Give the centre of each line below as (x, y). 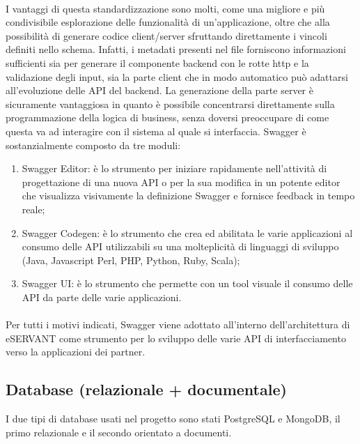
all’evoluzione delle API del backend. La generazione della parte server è (159, 90)
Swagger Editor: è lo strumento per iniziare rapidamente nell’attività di (174, 168)
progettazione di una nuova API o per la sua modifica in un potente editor (181, 182)
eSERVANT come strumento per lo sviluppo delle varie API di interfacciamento (176, 338)
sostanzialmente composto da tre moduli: (93, 145)
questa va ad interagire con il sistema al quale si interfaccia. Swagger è (156, 131)
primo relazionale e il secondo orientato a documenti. (119, 432)
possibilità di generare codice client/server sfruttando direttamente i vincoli (166, 35)
